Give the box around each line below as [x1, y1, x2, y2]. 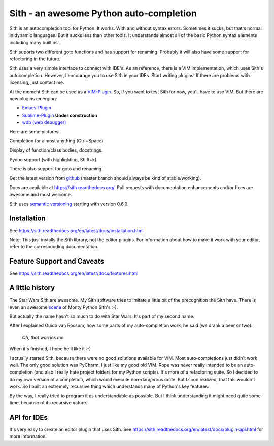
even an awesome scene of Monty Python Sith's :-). [9, 304, 118, 310]
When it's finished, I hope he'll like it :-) [9, 346, 91, 352]
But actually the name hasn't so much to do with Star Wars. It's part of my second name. [9, 313, 195, 319]
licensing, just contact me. [9, 79, 64, 86]
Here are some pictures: [9, 128, 60, 134]
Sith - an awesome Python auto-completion [9, 8, 197, 19]
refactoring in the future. [9, 56, 61, 62]
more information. [9, 433, 47, 439]
